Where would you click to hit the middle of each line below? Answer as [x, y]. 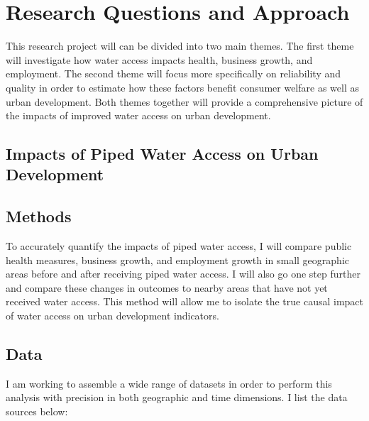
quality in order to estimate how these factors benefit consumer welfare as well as [182, 87]
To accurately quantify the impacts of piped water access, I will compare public [179, 246]
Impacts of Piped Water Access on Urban [162, 154]
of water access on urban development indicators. [112, 316]
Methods [39, 216]
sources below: [37, 411]
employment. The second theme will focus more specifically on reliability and [174, 73]
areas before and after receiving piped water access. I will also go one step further [183, 274]
